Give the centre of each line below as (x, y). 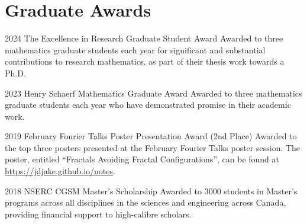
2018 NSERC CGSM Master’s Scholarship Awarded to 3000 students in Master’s (151, 191)
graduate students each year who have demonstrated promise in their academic (148, 105)
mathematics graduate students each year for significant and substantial (135, 49)
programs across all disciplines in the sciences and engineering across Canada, (146, 202)
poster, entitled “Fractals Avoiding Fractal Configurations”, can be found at (142, 159)
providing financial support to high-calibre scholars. (98, 214)
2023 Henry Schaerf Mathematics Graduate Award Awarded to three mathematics (153, 93)
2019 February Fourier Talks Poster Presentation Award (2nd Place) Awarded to (151, 136)
